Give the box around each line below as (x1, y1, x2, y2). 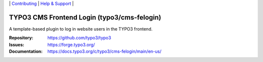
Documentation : (9, 48, 43, 54)
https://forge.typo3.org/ (47, 42, 95, 47)
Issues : (9, 42, 24, 47)
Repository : (9, 35, 34, 41)
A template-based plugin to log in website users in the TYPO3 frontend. (9, 26, 153, 31)
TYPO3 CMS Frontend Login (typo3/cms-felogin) (9, 13, 162, 21)
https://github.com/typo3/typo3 (47, 35, 112, 41)
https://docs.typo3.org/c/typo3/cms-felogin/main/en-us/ (47, 48, 162, 54)
